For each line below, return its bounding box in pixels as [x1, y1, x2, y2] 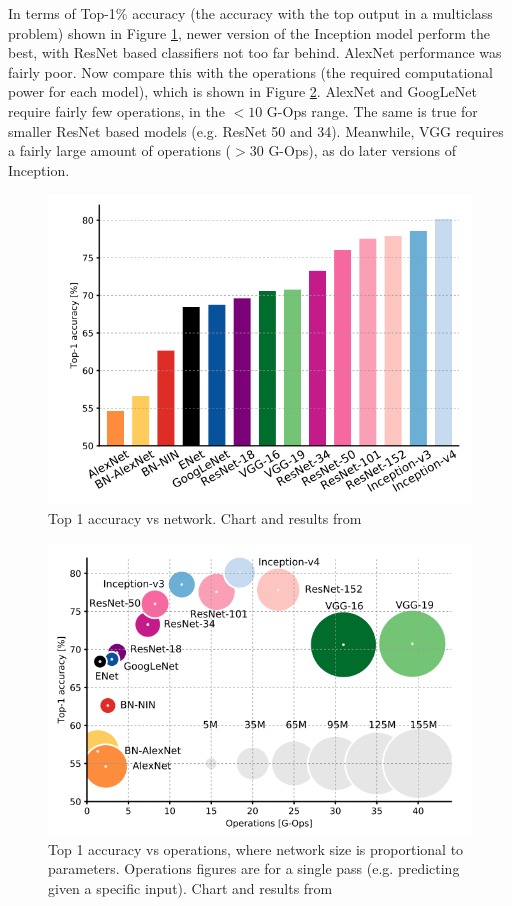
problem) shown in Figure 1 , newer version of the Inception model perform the [8, 22, 491, 43]
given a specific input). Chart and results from [48, 878, 333, 899]
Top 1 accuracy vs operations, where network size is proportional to [48, 838, 464, 859]
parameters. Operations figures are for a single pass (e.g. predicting [48, 858, 460, 879]
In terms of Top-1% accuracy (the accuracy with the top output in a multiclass [8, 3, 493, 23]
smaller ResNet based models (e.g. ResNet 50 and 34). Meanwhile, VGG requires [8, 120, 504, 141]
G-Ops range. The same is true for [266, 100, 478, 121]
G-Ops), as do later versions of [268, 140, 456, 161]
